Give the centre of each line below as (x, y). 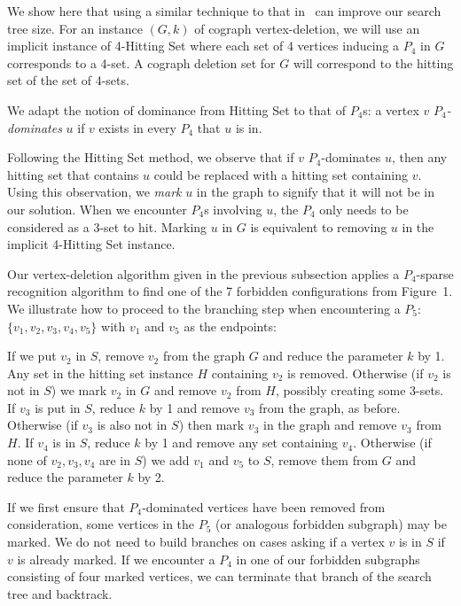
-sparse (435, 273)
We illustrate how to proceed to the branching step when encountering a (204, 308)
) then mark (211, 425)
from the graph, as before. (330, 407)
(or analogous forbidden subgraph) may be (331, 524)
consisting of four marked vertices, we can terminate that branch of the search (219, 576)
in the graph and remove (330, 425)
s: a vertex (391, 109)
